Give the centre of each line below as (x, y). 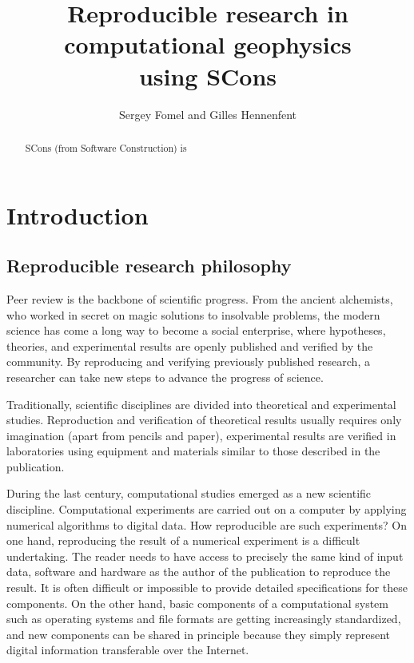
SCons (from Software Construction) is (106, 147)
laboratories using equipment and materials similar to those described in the (193, 451)
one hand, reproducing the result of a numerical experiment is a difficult (183, 540)
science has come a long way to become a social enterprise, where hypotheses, (196, 330)
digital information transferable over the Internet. (128, 650)
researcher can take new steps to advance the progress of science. (165, 377)
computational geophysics (208, 44)
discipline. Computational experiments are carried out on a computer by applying (207, 509)
